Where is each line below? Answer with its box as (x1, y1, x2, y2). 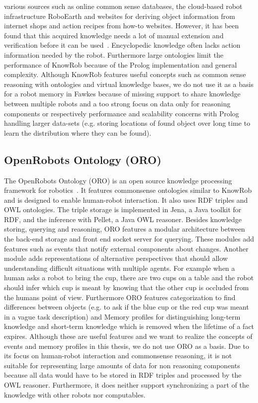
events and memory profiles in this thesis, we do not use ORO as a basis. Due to (4, 340, 250, 351)
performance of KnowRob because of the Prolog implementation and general (4, 59, 237, 70)
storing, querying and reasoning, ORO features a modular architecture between (4, 224, 245, 234)
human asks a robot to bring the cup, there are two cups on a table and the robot (4, 272, 254, 283)
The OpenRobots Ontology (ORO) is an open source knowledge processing (4, 175, 232, 185)
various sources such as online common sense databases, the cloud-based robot (4, 1, 243, 11)
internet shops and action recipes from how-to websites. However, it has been (4, 20, 239, 31)
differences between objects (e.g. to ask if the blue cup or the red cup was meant (4, 302, 249, 312)
